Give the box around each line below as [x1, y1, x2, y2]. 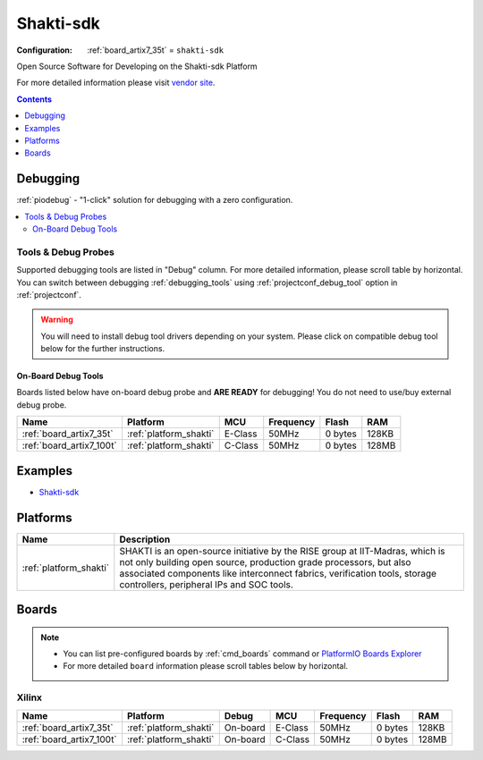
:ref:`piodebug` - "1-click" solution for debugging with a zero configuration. [16, 195, 293, 206]
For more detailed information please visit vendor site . [16, 77, 216, 89]
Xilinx [16, 691, 43, 704]
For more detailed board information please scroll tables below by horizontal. [63, 661, 349, 671]
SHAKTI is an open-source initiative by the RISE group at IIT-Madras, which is [119, 545, 446, 557]
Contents [16, 94, 53, 105]
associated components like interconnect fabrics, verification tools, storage [119, 567, 437, 579]
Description [119, 533, 171, 545]
